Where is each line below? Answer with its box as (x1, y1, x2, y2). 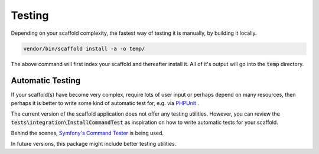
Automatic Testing (11, 76, 81, 86)
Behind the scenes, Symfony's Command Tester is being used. (11, 129, 164, 136)
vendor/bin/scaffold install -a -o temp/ (23, 45, 145, 52)
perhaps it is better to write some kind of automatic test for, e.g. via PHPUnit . (11, 99, 199, 106)
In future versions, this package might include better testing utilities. (11, 140, 177, 148)
